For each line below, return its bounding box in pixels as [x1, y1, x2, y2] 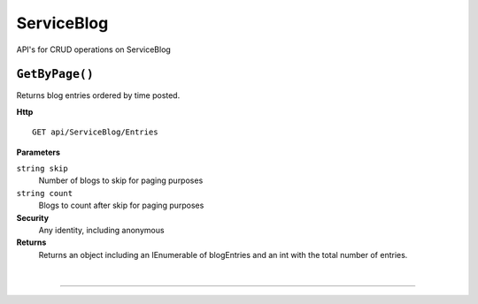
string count [16, 188, 73, 198]
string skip [16, 163, 68, 174]
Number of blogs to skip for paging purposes [38, 175, 204, 186]
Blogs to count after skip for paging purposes [38, 200, 204, 211]
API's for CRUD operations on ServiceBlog [16, 44, 172, 55]
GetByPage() [16, 67, 95, 81]
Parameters [16, 147, 61, 157]
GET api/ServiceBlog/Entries [32, 127, 158, 137]
